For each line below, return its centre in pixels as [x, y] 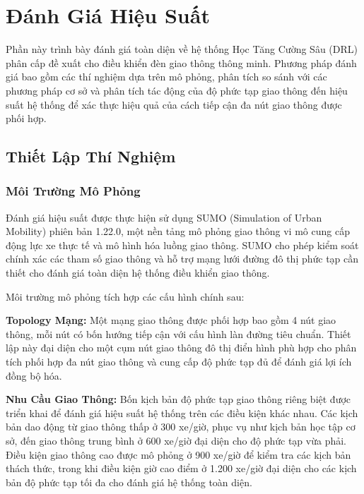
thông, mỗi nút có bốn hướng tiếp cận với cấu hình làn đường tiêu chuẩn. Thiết [178, 333]
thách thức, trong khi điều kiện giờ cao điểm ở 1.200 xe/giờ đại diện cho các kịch [181, 468]
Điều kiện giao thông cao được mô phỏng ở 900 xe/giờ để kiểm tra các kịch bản [178, 454]
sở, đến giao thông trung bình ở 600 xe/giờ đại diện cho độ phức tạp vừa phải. [176, 440]
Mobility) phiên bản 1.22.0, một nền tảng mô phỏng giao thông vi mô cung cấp [178, 231]
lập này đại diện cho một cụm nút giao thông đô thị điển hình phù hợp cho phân [181, 348]
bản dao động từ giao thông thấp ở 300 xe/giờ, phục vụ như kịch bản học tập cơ [181, 427]
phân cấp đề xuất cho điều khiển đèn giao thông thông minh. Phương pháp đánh [181, 62]
